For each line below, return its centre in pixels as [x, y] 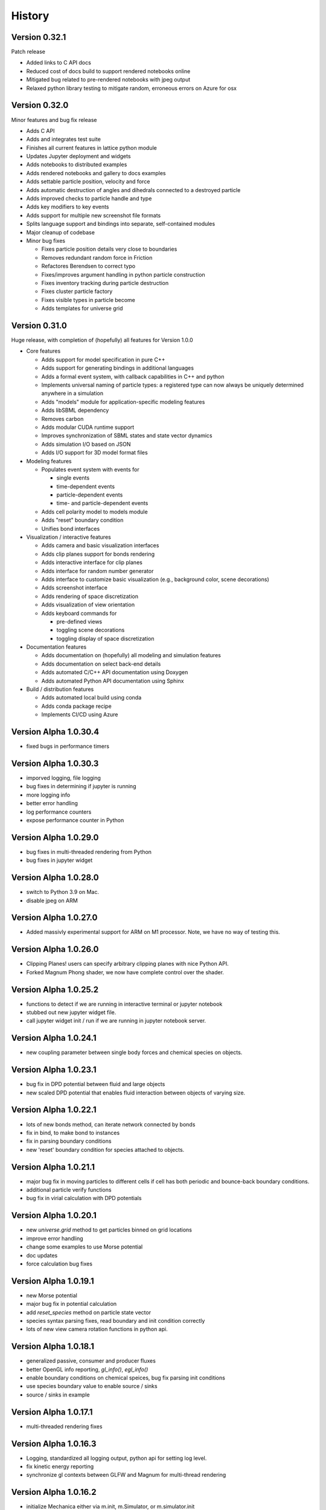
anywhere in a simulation [72, 393]
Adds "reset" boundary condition [82, 520]
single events [73, 478]
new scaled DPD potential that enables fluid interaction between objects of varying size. [136, 1093]
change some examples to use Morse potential [85, 1247]
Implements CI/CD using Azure [80, 715]
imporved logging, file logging [63, 778]
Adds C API [40, 130]
